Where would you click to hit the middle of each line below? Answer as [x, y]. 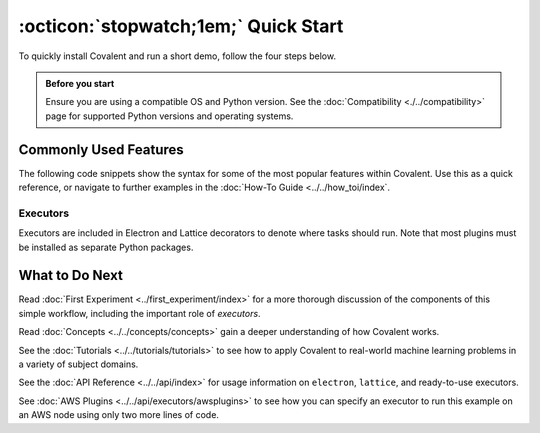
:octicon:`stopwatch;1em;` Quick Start [181, 26]
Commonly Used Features [101, 149]
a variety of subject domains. [78, 364]
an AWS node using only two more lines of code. [119, 415]
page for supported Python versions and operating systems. [169, 116]
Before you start [80, 83]
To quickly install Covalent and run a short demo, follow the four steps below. [177, 56]
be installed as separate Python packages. [106, 247]
